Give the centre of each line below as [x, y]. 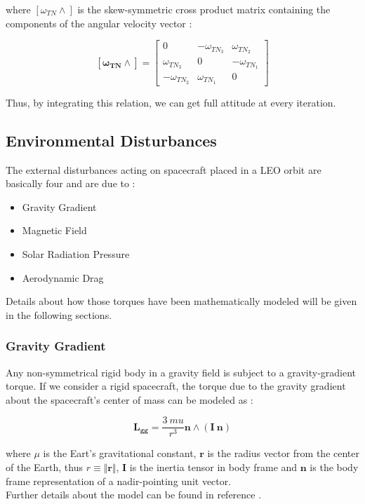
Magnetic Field [54, 230]
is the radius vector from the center [283, 453]
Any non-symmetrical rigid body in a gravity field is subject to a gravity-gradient [181, 372]
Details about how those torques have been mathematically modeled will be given [181, 301]
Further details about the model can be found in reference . [134, 495]
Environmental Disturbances [111, 140]
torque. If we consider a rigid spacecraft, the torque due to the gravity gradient [176, 386]
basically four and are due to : [71, 183]
